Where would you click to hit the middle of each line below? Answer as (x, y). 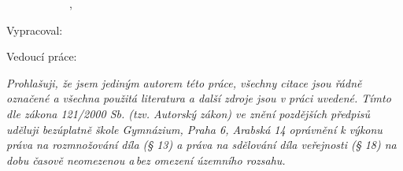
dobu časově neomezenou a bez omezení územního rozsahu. (146, 160)
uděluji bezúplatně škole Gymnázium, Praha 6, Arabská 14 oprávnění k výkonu (194, 129)
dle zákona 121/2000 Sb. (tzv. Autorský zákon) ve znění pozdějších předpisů (188, 113)
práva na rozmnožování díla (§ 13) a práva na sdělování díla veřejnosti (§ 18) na (201, 145)
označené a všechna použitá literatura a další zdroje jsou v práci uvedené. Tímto (199, 98)
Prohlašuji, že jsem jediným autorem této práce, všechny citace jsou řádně (184, 82)
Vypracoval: (35, 30)
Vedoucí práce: (42, 56)
